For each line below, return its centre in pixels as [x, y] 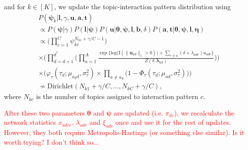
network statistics [30, 122]
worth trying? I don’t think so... [51, 142]
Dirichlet [60, 87]
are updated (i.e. [138, 112]
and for [15, 6]
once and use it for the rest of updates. [173, 122]
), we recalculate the [204, 112]
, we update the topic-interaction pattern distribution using [142, 6]
